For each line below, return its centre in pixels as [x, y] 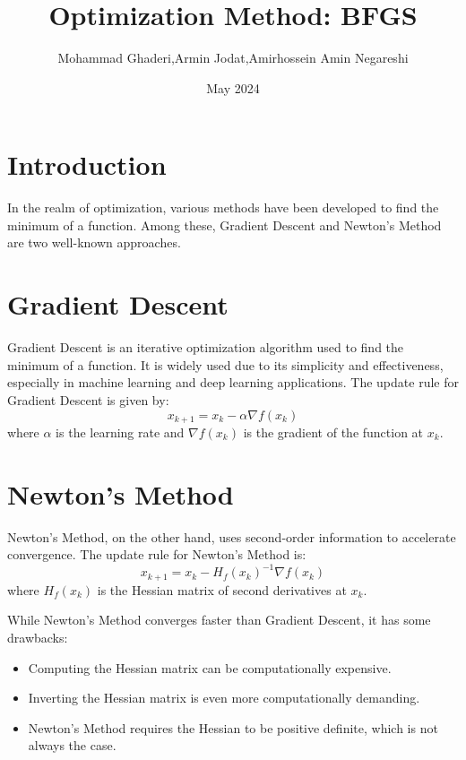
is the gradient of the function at [333, 432]
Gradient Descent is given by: [88, 399]
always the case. [72, 745]
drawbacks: [38, 638]
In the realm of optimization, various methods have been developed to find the [223, 207]
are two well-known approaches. [94, 242]
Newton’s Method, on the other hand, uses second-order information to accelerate [232, 536]
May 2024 [233, 87]
